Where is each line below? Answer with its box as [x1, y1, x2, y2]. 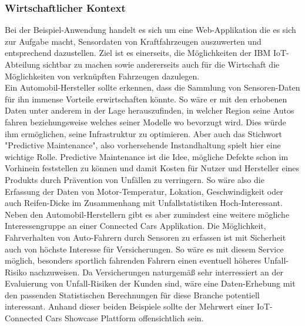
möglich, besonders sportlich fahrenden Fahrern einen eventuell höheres [5, 254, 262, 267]
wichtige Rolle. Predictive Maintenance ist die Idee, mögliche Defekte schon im [5, 150, 289, 162]
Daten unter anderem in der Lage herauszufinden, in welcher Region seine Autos [5, 104, 294, 117]
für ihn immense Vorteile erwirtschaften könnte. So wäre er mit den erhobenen [5, 92, 287, 105]
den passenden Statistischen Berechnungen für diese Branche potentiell [5, 288, 260, 301]
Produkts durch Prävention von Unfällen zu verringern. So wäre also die [5, 173, 264, 185]
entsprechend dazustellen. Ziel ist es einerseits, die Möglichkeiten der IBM [5, 46, 271, 59]
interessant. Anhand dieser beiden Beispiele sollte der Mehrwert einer [5, 300, 254, 312]
